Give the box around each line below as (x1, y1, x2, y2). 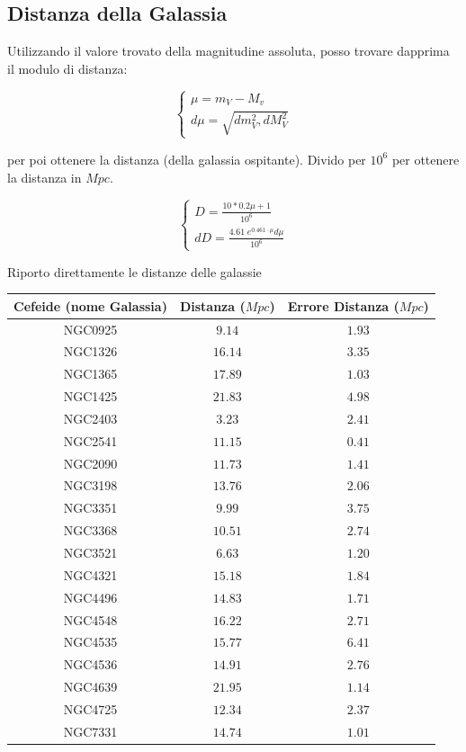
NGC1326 (63, 342, 118, 361)
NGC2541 (63, 431, 118, 450)
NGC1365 (63, 364, 118, 383)
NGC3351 (63, 498, 118, 517)
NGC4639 (63, 677, 118, 696)
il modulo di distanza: (7, 58, 128, 77)
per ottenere (391, 149, 460, 168)
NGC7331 (63, 721, 118, 740)
